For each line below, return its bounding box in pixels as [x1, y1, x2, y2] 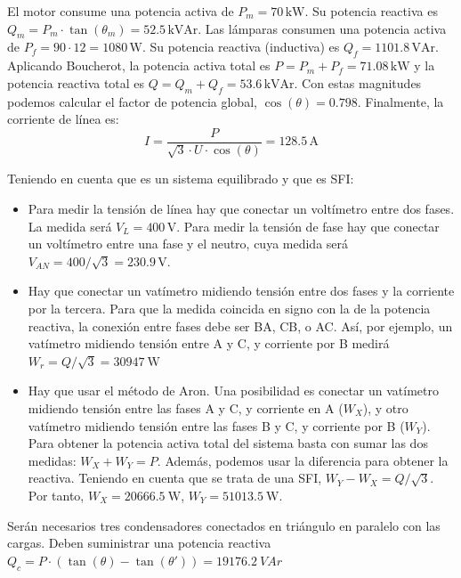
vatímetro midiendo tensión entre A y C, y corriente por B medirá [28, 334, 390, 353]
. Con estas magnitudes [294, 73, 422, 92]
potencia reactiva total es [7, 73, 145, 92]
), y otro [362, 398, 408, 417]
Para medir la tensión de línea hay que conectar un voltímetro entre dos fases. [28, 199, 455, 218]
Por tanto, [28, 485, 85, 504]
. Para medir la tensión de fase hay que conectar [176, 216, 440, 235]
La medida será [28, 216, 112, 235]
